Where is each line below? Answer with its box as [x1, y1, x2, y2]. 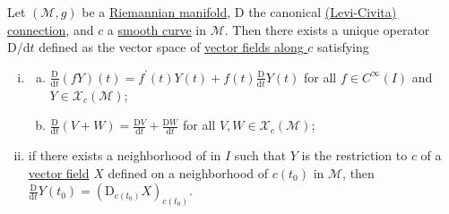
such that [234, 146, 287, 165]
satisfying [317, 38, 369, 56]
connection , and [7, 20, 94, 39]
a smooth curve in [107, 20, 207, 39]
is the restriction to [301, 146, 408, 165]
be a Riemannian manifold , [82, 3, 231, 21]
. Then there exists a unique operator [224, 20, 430, 39]
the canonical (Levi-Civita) [248, 3, 397, 21]
